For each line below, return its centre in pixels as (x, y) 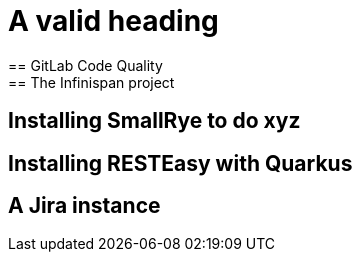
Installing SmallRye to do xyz (154, 121)
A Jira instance (84, 206)
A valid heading (113, 21)
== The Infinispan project (91, 82)
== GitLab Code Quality (85, 65)
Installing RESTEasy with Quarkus (180, 163)
